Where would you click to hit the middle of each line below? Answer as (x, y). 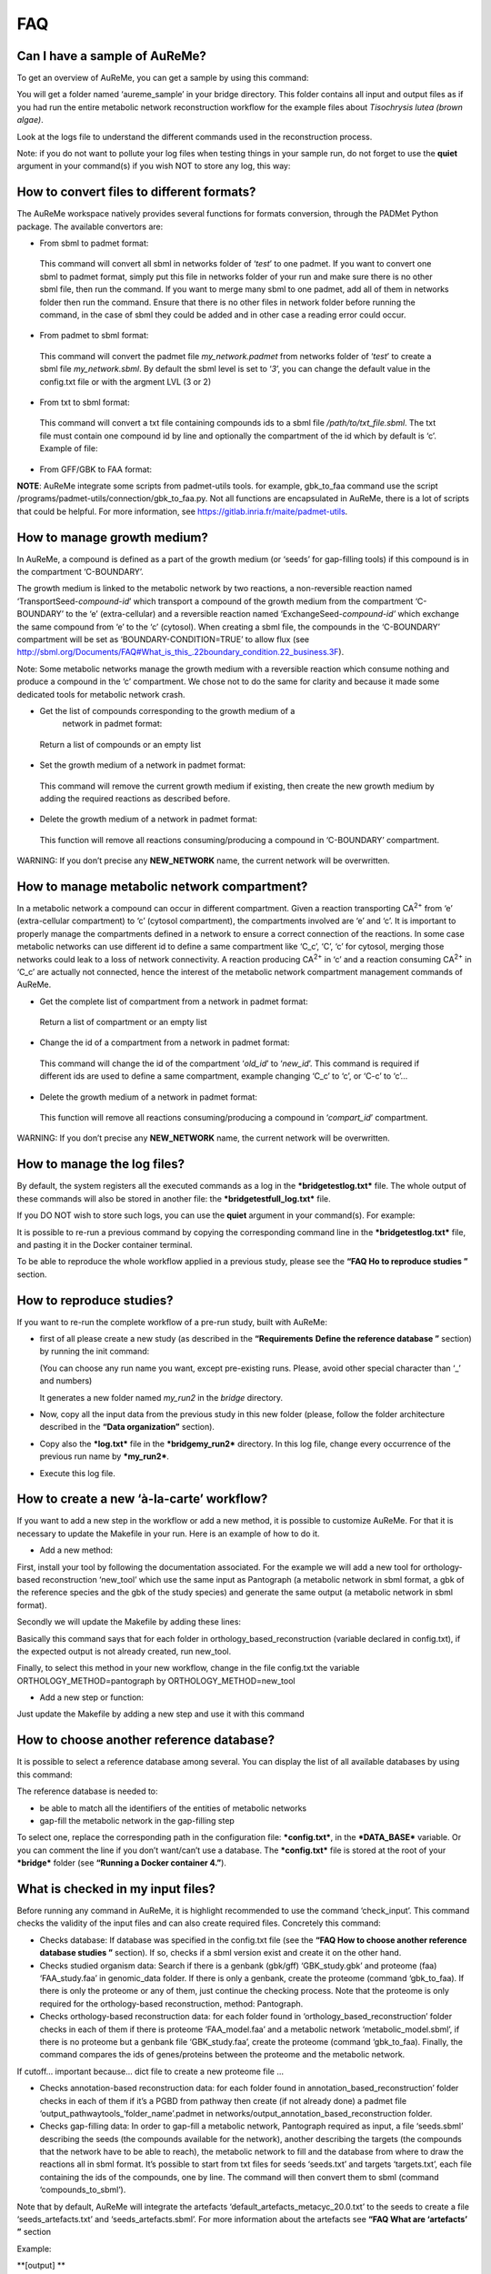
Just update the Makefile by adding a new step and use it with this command (160, 1714)
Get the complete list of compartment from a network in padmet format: (174, 1001)
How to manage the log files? (101, 1164)
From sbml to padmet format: (94, 243)
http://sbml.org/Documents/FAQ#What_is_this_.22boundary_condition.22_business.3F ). (180, 652)
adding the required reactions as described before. (135, 798)
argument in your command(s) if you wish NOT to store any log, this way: (154, 166)
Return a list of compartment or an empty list (124, 1022)
